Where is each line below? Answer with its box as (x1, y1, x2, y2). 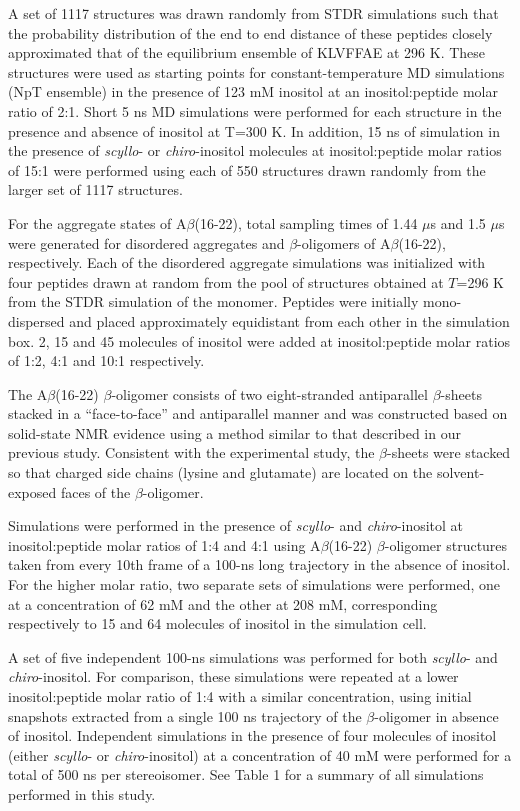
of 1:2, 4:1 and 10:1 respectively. (8, 350, 205, 371)
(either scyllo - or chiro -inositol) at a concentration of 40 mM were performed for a (8, 744, 512, 765)
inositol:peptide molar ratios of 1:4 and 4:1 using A (8, 534, 321, 555)
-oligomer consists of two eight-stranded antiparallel (111, 383, 428, 404)
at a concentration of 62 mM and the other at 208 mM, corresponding (8, 593, 438, 614)
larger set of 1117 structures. (8, 179, 183, 200)
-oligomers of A (297, 232, 391, 253)
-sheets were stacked (387, 442, 511, 463)
